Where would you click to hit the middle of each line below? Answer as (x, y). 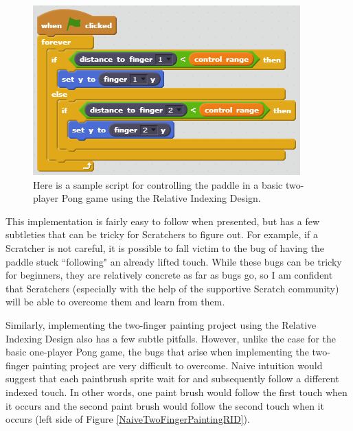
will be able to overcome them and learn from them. (115, 302)
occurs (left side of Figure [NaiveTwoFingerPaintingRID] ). (128, 419)
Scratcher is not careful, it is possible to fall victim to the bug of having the (165, 247)
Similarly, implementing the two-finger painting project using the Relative (161, 324)
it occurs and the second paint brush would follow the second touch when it (165, 405)
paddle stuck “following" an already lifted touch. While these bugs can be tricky (174, 261)
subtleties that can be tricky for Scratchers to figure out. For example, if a (162, 234)
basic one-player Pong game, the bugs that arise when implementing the (157, 352)
